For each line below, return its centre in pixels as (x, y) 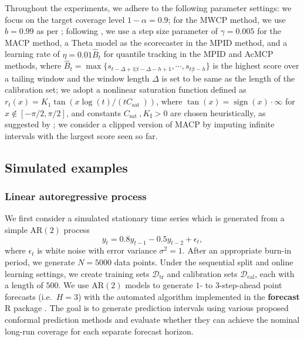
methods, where (33, 65)
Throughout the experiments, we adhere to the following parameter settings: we (148, 8)
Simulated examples (66, 167)
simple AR (24, 230)
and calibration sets (202, 273)
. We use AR (81, 285)
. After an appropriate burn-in (237, 250)
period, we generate (40, 262)
